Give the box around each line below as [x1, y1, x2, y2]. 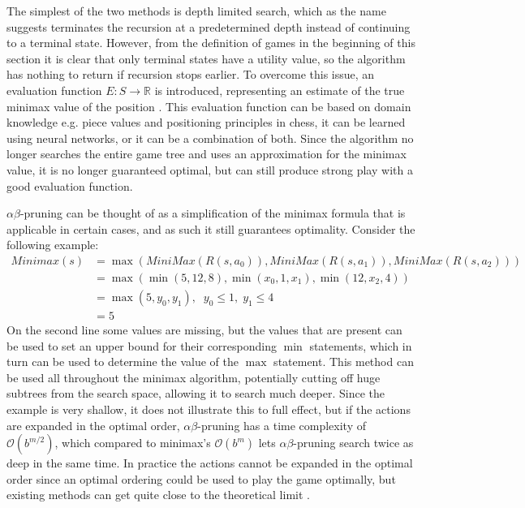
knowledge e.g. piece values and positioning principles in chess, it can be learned [6, 114, 406, 131]
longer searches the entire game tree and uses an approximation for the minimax [6, 145, 407, 162]
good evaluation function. [6, 177, 133, 194]
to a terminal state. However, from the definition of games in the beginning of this [6, 34, 415, 51]
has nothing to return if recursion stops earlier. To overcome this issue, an [6, 66, 375, 83]
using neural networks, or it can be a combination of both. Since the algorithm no [6, 129, 414, 146]
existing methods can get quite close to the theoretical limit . [6, 486, 310, 503]
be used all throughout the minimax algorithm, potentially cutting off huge [6, 368, 381, 385]
